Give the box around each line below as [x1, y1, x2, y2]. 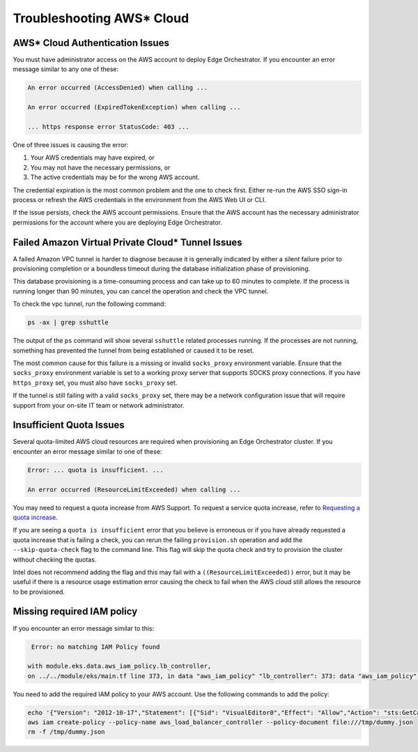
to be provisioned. [13, 588, 65, 596]
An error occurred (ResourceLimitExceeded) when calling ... [27, 485, 241, 493]
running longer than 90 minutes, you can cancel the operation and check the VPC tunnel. [13, 286, 269, 296]
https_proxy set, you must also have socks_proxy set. [13, 378, 178, 387]
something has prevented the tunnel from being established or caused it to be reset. [13, 346, 254, 355]
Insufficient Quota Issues [13, 419, 125, 431]
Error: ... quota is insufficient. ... [27, 466, 164, 474]
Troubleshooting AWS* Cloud [13, 10, 189, 26]
